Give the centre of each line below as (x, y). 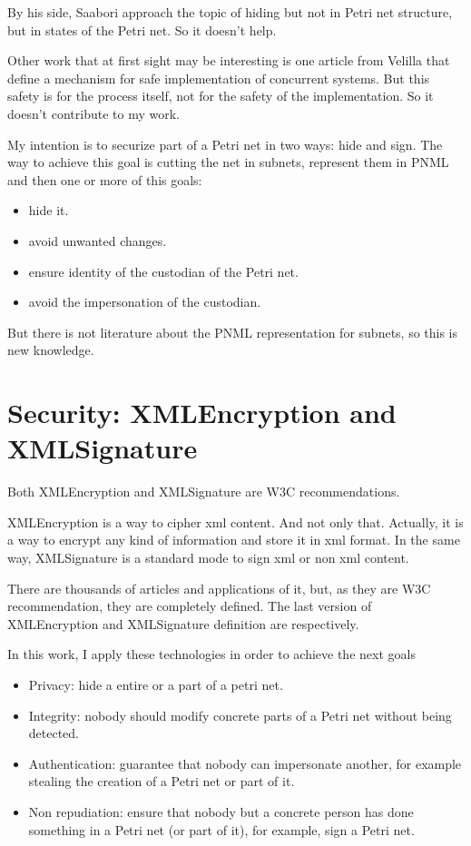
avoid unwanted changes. (98, 240)
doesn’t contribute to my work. (93, 113)
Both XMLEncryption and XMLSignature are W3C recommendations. (204, 492)
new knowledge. (51, 350)
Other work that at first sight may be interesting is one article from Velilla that (229, 60)
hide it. (49, 210)
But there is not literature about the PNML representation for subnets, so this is (233, 332)
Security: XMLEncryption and (202, 413)
